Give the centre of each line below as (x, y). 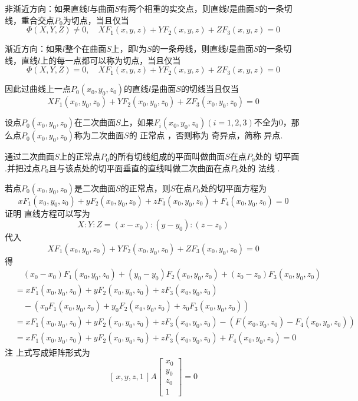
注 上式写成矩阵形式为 (47, 352)
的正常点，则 (145, 188)
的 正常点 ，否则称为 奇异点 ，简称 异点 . (206, 135)
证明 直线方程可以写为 (47, 213)
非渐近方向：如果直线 (46, 8)
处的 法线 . (260, 168)
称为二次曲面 (99, 135)
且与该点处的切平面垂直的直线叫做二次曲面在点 (139, 168)
